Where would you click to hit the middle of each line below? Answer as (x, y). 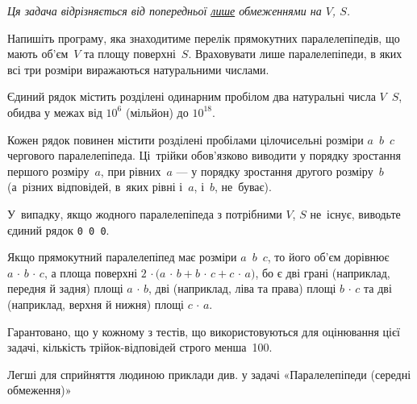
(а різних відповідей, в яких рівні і (95, 187)
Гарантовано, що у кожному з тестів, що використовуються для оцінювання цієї (204, 331)
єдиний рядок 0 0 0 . (58, 229)
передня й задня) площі (65, 288)
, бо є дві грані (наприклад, (323, 272)
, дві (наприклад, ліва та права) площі (242, 288)
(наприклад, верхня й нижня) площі (96, 304)
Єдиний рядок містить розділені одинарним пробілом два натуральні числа (192, 96)
